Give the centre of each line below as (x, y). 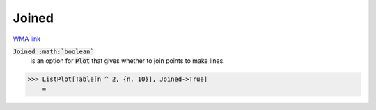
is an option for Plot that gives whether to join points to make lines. (128, 61)
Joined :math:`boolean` (53, 51)
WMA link (27, 39)
